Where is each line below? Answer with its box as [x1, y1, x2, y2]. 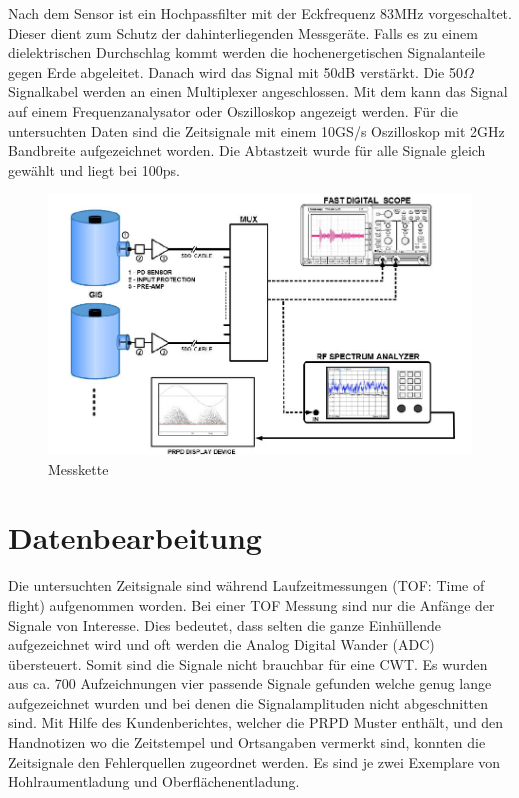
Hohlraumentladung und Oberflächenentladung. [8, 771, 300, 792]
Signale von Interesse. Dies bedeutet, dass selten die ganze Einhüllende [8, 614, 441, 635]
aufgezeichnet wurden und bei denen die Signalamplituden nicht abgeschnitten [8, 692, 489, 713]
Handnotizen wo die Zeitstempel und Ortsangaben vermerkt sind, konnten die [8, 732, 486, 753]
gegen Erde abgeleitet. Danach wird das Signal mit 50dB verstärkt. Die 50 [8, 61, 463, 82]
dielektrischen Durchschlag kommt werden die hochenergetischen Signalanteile [8, 42, 485, 63]
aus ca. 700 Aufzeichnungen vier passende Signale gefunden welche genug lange [8, 673, 492, 694]
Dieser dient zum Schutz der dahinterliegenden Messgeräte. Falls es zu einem [8, 22, 478, 43]
